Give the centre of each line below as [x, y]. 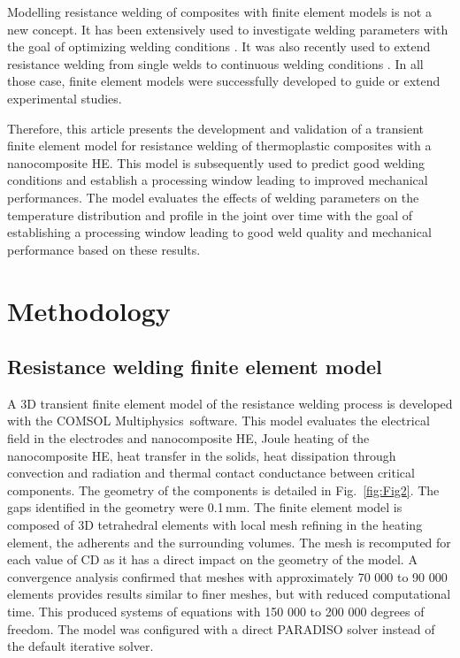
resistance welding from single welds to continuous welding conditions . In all [215, 63]
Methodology [89, 310]
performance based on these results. [104, 249]
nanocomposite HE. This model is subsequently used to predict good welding [216, 162]
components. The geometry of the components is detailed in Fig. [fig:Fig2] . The [223, 490]
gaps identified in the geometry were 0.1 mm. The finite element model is [205, 507]
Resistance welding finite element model [195, 367]
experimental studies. [65, 98]
